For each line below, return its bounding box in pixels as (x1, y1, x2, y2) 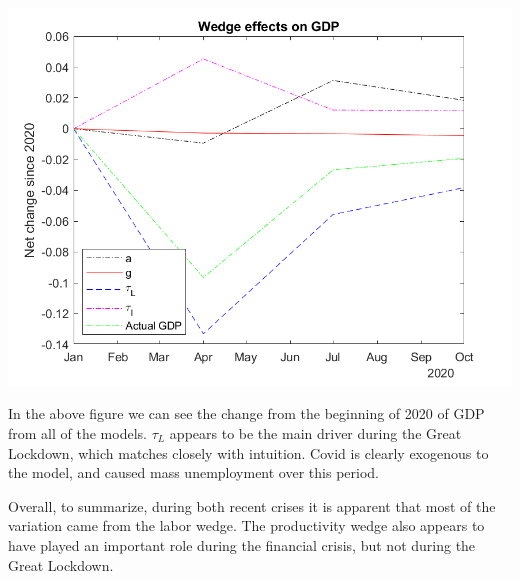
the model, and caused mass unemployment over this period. (8, 462, 379, 483)
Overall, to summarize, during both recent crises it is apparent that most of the (8, 495, 496, 516)
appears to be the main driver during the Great (169, 423, 462, 444)
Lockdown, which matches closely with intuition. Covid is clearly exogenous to (8, 442, 489, 463)
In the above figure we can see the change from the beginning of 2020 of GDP (8, 403, 485, 424)
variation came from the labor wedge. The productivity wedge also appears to (8, 515, 485, 536)
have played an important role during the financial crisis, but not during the (8, 535, 476, 555)
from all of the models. (8, 423, 147, 444)
